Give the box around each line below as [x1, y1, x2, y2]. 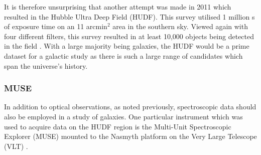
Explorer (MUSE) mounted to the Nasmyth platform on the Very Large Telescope [4, 131, 257, 141]
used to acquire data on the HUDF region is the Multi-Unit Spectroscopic [4, 121, 231, 131]
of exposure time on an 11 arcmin [4, 21, 107, 32]
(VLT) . [4, 140, 28, 151]
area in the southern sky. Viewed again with [112, 21, 248, 32]
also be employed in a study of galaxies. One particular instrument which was [4, 111, 243, 121]
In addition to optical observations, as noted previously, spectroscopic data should [4, 101, 256, 112]
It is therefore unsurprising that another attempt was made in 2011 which [4, 2, 231, 12]
